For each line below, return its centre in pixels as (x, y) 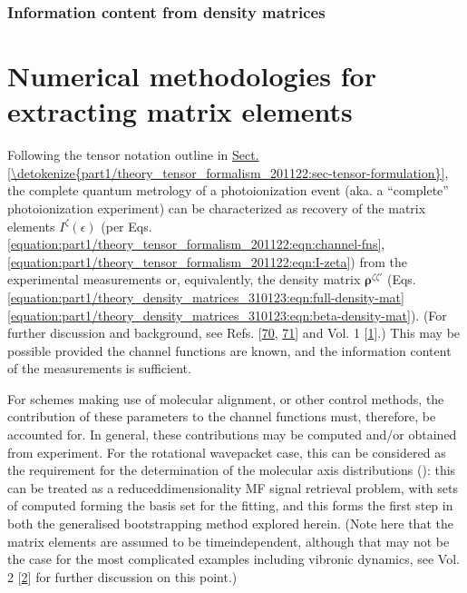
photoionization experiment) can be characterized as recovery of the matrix (217, 208)
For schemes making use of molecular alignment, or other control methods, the (226, 398)
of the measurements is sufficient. (99, 368)
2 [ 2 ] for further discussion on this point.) (122, 576)
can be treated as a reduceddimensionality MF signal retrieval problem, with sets (233, 487)
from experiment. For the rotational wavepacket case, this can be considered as (227, 452)
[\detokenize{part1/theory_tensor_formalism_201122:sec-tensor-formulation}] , (228, 172)
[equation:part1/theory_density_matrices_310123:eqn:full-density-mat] (206, 296)
